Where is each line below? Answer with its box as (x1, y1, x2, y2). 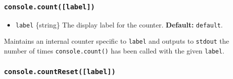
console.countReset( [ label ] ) (4, 67, 116, 76)
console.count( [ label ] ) (4, 2, 95, 11)
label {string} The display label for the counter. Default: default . (15, 19, 223, 29)
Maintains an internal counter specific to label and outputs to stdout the (4, 36, 229, 46)
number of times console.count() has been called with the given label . (4, 46, 225, 56)
